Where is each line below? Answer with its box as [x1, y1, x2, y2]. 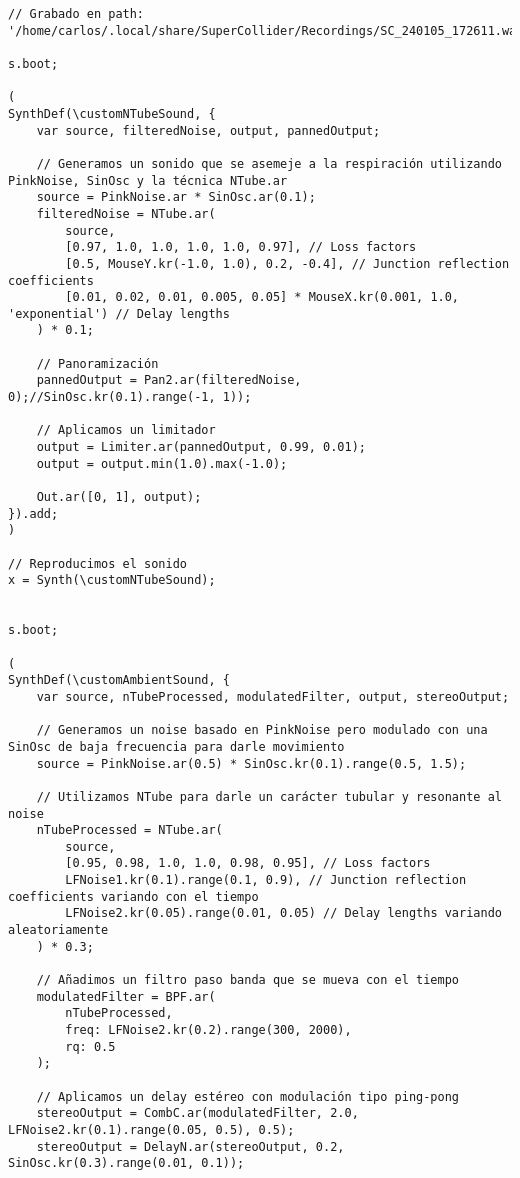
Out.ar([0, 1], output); [36, 490, 202, 505]
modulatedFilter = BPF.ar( [36, 989, 216, 1004]
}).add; [8, 506, 59, 521]
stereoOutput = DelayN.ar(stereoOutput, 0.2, [36, 1139, 345, 1154]
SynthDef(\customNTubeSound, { [8, 106, 216, 121]
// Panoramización [36, 356, 159, 371]
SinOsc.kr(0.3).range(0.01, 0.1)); [8, 1156, 245, 1171]
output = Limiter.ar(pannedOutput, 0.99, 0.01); [36, 440, 366, 455]
